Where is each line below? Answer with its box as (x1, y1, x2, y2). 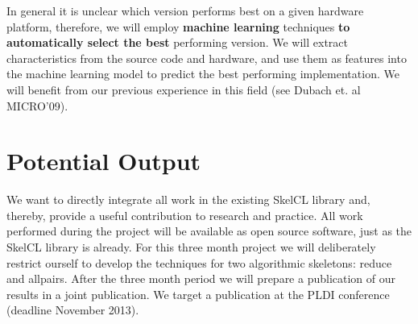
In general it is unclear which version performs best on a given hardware (6, 2, 364, 19)
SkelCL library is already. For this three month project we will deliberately (6, 239, 376, 255)
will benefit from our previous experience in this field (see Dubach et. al (6, 81, 361, 98)
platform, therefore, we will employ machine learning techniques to (6, 18, 350, 35)
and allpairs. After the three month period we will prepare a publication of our (6, 270, 396, 287)
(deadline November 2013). (6, 301, 139, 318)
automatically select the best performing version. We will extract (6, 34, 349, 51)
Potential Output (6, 144, 201, 177)
